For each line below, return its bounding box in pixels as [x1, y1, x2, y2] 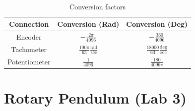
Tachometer [11, 44, 47, 54]
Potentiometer [7, 56, 51, 66]
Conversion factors [69, 1, 126, 11]
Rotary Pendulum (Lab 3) [4, 88, 187, 108]
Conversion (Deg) [126, 18, 188, 29]
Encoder [16, 31, 42, 42]
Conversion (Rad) [57, 18, 120, 29]
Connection [9, 18, 49, 29]
